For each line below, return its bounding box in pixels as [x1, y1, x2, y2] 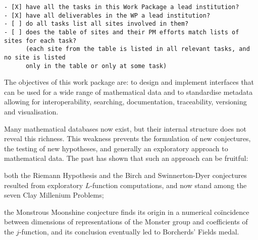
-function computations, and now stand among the [90, 179, 247, 190]
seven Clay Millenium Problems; [4, 190, 104, 200]
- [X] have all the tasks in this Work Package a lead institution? [4, 4, 239, 11]
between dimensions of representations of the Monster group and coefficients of [4, 216, 248, 227]
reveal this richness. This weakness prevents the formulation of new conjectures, [4, 133, 251, 144]
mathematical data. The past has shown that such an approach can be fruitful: [4, 153, 248, 163]
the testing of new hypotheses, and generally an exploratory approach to [4, 143, 228, 153]
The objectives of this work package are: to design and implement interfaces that [4, 77, 254, 87]
